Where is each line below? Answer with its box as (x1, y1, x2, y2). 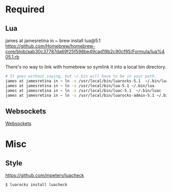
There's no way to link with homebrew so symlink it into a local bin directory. (5, 64, 166, 70)
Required (5, 4, 45, 15)
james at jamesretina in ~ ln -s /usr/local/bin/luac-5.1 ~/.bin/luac (5, 88, 161, 93)
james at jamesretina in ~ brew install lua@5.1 (5, 37, 101, 44)
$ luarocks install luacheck (5, 182, 68, 187)
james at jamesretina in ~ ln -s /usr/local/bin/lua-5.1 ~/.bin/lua (5, 83, 155, 88)
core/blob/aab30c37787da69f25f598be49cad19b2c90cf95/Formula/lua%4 (5, 49, 165, 54)
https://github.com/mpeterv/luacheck (5, 173, 84, 179)
